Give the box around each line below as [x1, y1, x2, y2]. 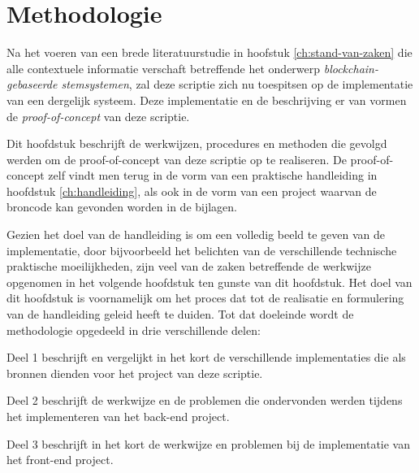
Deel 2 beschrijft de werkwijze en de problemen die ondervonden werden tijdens [6, 392, 403, 409]
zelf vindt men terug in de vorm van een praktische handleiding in [48, 167, 378, 184]
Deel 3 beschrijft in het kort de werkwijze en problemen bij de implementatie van [6, 435, 411, 452]
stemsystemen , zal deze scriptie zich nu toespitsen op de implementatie [61, 76, 413, 93]
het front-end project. [6, 451, 114, 468]
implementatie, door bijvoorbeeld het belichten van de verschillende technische [6, 241, 397, 258]
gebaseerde [6, 76, 58, 93]
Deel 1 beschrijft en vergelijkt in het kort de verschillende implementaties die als [6, 349, 406, 366]
